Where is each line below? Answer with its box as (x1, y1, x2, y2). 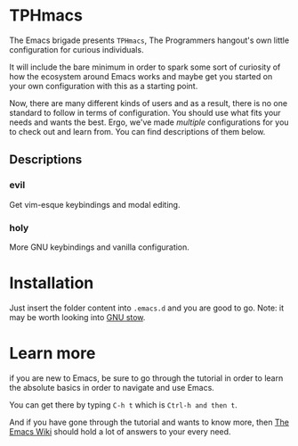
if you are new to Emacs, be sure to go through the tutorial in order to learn (9, 372, 284, 384)
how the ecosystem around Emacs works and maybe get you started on (9, 70, 273, 81)
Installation (9, 273, 94, 293)
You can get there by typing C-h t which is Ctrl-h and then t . (9, 399, 238, 410)
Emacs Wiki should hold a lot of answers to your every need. (9, 425, 231, 437)
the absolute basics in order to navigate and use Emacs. (9, 382, 215, 392)
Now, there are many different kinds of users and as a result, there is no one (9, 97, 287, 108)
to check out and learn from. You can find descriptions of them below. (9, 126, 266, 136)
